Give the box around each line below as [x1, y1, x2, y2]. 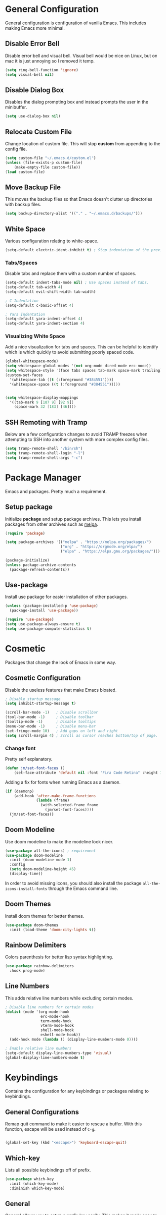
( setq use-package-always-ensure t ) [5, 622, 81, 627]
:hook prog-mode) [9, 968, 45, 973]
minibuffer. [5, 104, 27, 110]
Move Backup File [5, 183, 61, 191]
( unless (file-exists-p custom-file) [5, 160, 83, 165]
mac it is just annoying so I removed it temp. [5, 58, 95, 64]
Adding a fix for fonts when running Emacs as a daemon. [5, 779, 121, 785]
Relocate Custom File [5, 127, 72, 136]
